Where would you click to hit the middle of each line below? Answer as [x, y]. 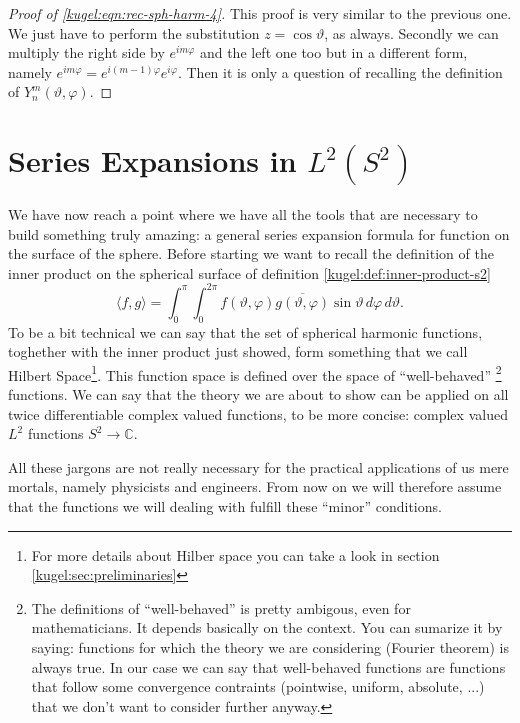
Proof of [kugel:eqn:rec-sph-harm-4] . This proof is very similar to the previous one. [260, 13]
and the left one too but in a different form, [333, 52]
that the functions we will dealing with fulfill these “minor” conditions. [225, 505]
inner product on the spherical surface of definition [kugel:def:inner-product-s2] [249, 272]
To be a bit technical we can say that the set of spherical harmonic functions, [245, 331]
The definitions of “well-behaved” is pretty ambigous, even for [221, 607]
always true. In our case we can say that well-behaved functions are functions [268, 666]
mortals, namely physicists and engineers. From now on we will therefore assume [255, 486]
